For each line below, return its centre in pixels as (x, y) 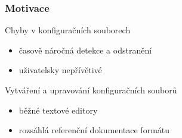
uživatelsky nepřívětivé (60, 70)
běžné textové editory (58, 110)
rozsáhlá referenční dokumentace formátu (94, 130)
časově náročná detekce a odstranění (85, 50)
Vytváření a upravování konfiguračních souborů (91, 90)
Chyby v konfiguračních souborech (68, 30)
